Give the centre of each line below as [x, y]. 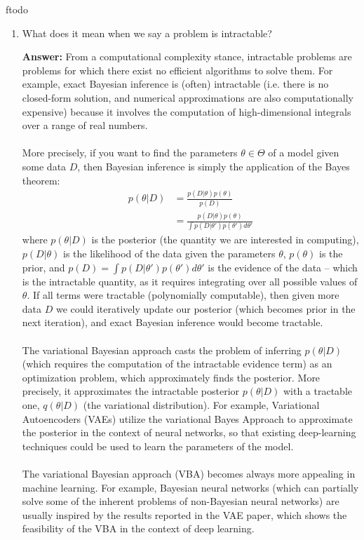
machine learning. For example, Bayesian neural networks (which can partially [190, 487]
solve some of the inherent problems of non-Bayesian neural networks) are [181, 501]
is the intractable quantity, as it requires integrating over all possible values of [190, 281]
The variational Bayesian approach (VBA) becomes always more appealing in [189, 473]
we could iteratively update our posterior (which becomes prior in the [205, 308]
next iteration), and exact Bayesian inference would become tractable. [173, 322]
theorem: [41, 180]
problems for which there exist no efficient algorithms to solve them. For [177, 70]
